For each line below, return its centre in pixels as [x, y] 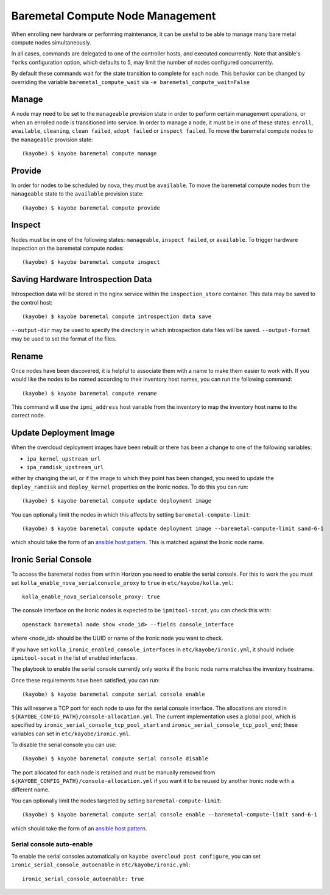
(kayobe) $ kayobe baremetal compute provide [91, 208]
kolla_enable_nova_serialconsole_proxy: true [91, 597]
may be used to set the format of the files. [64, 339]
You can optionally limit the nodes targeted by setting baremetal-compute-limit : [117, 801]
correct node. [28, 416]
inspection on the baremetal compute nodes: [68, 248]
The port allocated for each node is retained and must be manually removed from [113, 772]
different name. [30, 790]
